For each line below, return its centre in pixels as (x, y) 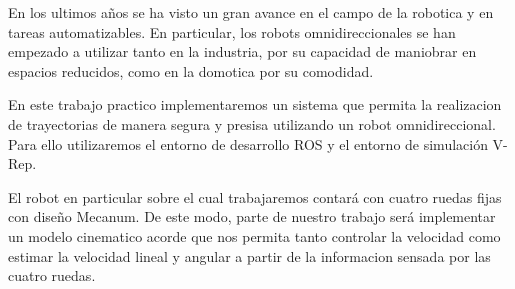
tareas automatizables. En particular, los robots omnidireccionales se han (232, 31)
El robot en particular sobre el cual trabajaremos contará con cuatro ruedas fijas (255, 196)
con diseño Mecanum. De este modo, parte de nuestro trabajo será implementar (252, 216)
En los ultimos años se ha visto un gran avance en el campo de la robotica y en (251, 12)
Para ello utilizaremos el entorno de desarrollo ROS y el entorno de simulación (248, 143)
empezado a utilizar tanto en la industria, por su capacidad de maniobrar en (242, 51)
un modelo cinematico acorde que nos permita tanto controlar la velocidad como (254, 235)
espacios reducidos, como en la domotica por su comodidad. (191, 70)
